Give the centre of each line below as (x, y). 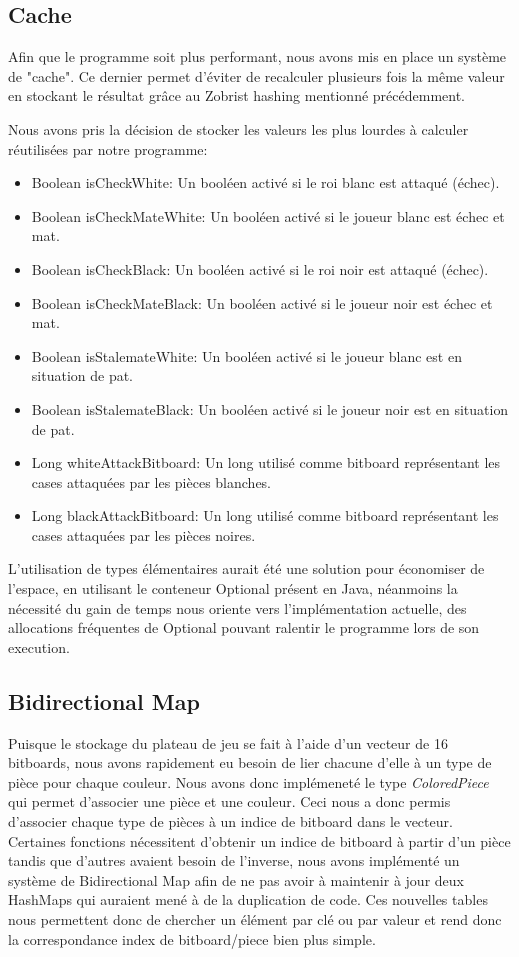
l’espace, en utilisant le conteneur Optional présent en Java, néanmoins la (233, 588)
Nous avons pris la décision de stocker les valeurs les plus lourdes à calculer (238, 128)
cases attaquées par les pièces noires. (143, 534)
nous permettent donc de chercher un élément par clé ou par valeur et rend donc (255, 919)
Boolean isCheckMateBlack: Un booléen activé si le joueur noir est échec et (262, 302)
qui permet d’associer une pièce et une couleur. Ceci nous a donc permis (229, 801)
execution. (39, 646)
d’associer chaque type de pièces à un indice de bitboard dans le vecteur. (230, 821)
